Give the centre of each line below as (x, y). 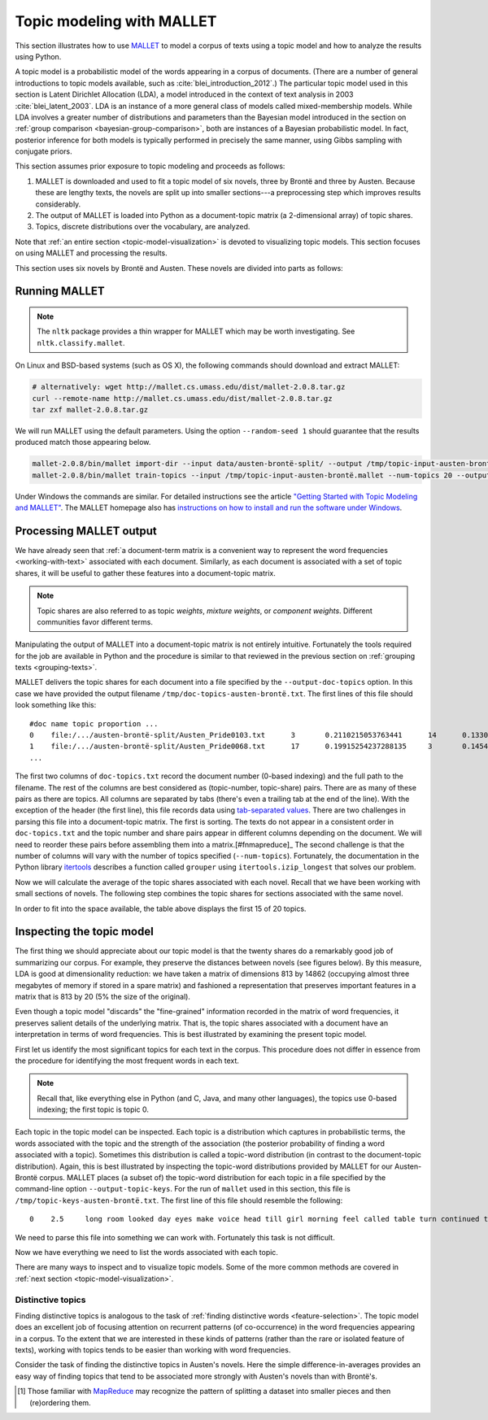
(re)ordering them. (60, 1402)
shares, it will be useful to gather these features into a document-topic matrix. (145, 573)
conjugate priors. (44, 151)
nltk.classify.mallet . (81, 342)
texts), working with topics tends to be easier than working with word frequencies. (153, 1350)
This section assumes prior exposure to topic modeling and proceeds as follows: (150, 166)
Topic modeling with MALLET (116, 21)
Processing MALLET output (86, 531)
